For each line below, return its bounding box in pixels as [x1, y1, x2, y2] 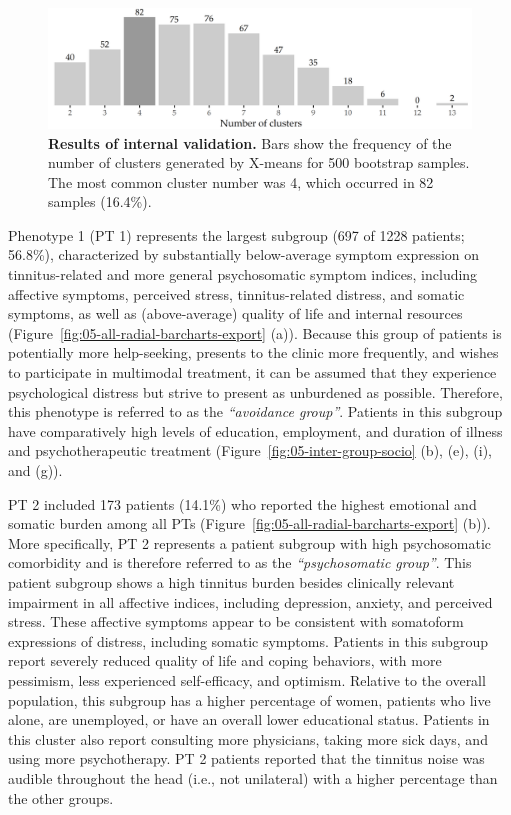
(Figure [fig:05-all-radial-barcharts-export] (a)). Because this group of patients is [8, 322, 502, 343]
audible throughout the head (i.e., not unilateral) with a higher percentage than [8, 767, 498, 788]
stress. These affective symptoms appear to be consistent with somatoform [8, 611, 464, 632]
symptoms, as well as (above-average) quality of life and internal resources [8, 303, 463, 324]
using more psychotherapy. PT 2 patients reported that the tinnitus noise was [8, 748, 485, 769]
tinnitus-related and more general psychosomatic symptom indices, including [8, 264, 478, 285]
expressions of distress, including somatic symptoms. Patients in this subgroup [8, 630, 488, 651]
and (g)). [8, 460, 63, 480]
